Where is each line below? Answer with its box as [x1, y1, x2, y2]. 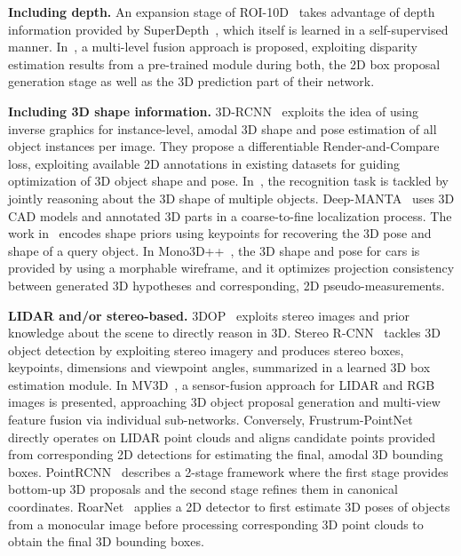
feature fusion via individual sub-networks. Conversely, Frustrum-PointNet [8, 410, 413, 429]
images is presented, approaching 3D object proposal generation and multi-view [8, 393, 441, 411]
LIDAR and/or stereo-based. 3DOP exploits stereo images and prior [8, 306, 410, 324]
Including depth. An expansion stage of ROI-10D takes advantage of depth [8, 3, 435, 20]
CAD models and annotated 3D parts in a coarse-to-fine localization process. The [8, 206, 452, 225]
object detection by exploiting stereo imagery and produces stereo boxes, [8, 340, 404, 359]
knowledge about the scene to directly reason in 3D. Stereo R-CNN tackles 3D [8, 323, 441, 342]
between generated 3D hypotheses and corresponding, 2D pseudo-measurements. [8, 275, 445, 294]
